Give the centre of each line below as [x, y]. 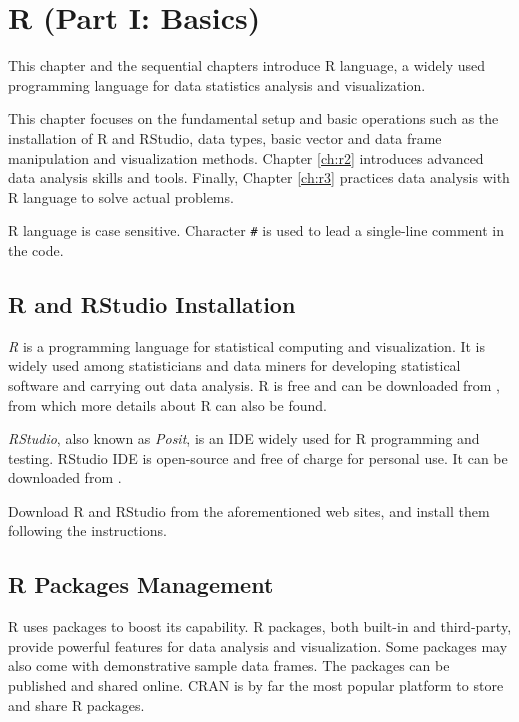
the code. [36, 249]
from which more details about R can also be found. [167, 404]
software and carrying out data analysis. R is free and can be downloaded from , [254, 384]
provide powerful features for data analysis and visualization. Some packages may [258, 645]
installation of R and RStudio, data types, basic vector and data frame [225, 137]
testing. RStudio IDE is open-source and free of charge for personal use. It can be [258, 457]
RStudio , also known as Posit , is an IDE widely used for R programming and [244, 438]
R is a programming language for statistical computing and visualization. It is [247, 345]
